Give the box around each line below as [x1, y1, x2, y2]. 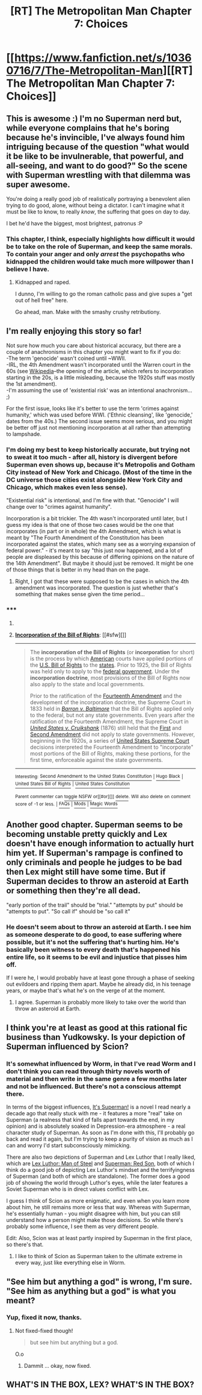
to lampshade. [6, 430, 42, 438]
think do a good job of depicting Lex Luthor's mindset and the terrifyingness [6, 1167, 195, 1174]
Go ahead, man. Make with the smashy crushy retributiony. [14, 309, 161, 316]
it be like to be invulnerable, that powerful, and [6, 151, 184, 161]
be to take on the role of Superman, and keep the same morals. [6, 242, 193, 251]
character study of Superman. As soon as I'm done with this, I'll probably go [6, 1129, 195, 1136]
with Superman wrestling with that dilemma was [6, 170, 191, 180]
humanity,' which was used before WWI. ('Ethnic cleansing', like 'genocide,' [6, 411, 194, 418]
